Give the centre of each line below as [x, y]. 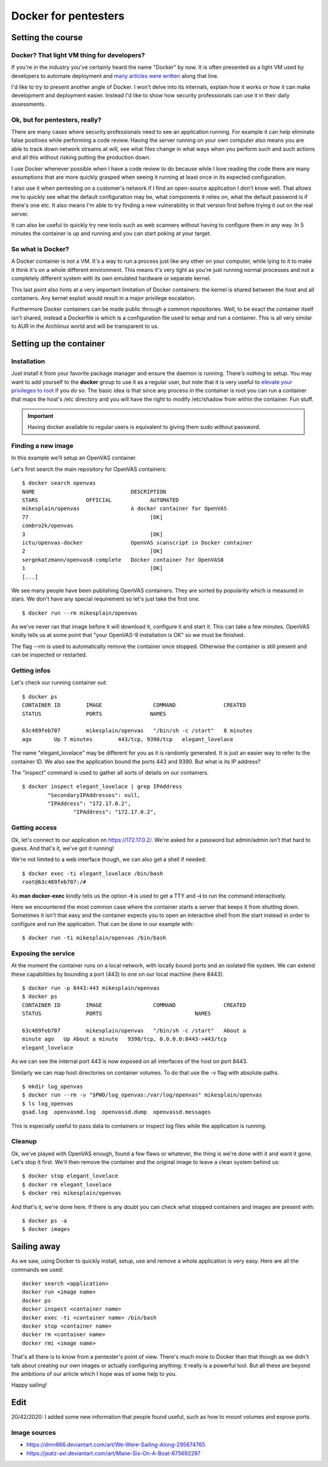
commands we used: [37, 1269]
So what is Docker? [40, 249]
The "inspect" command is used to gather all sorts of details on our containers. [110, 772]
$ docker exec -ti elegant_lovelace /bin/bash [93, 873]
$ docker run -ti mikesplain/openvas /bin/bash [94, 938]
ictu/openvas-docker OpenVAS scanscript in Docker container [137, 542]
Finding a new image [43, 446]
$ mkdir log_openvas [53, 1086]
